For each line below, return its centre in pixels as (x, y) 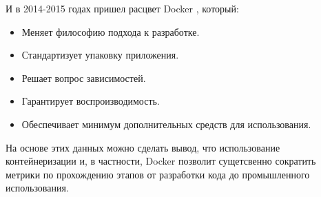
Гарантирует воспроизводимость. (91, 101)
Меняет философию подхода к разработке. (111, 31)
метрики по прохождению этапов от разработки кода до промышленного (158, 174)
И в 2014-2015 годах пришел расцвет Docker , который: (122, 8)
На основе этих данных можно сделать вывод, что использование (143, 147)
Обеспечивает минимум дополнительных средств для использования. (166, 124)
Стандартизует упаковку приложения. (100, 55)
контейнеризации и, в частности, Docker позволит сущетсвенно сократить (161, 161)
